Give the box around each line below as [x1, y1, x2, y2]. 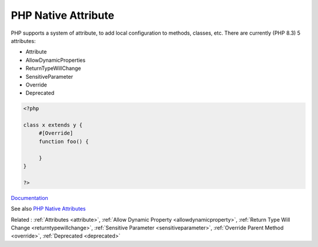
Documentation [11, 194, 48, 201]
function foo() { [38, 138, 89, 145]
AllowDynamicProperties [25, 56, 85, 64]
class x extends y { [23, 122, 82, 129]
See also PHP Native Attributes [11, 205, 86, 212]
